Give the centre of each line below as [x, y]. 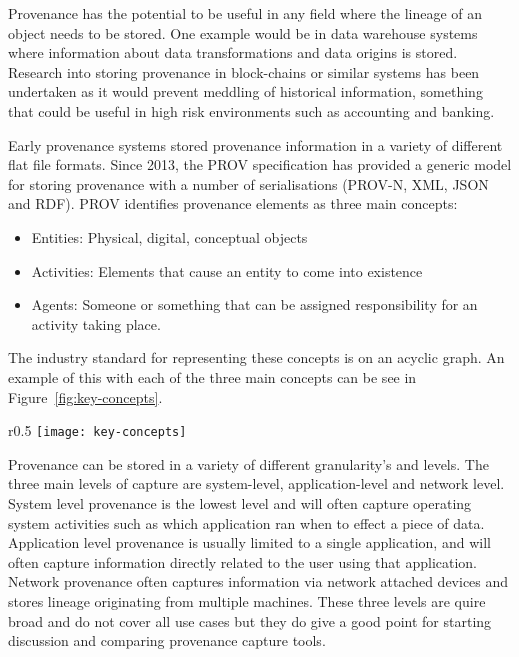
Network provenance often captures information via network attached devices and [258, 581]
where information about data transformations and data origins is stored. [233, 52]
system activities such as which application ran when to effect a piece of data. [246, 522]
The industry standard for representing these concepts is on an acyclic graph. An [256, 357]
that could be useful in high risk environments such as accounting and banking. [251, 110]
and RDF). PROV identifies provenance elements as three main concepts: [233, 203]
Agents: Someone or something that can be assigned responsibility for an [254, 304]
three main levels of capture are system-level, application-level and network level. [256, 483]
